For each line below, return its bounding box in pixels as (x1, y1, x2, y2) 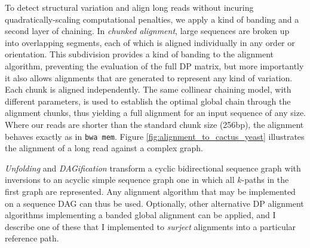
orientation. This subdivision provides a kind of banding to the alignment (5, 48, 274, 60)
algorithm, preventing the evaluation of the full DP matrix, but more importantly (5, 59, 304, 72)
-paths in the (241, 173, 289, 186)
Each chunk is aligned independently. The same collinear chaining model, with (5, 83, 291, 96)
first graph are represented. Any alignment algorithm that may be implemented (5, 185, 296, 197)
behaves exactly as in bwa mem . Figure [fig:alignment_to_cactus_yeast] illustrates (5, 130, 305, 142)
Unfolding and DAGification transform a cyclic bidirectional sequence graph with (5, 161, 301, 174)
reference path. (5, 232, 59, 244)
